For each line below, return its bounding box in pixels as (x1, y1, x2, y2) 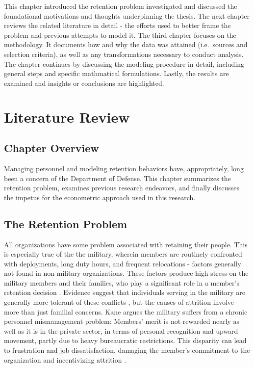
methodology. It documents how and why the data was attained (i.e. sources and (4, 39, 248, 50)
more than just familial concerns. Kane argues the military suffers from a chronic (4, 306, 248, 316)
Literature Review (4, 106, 130, 127)
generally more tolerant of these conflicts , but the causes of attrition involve (4, 297, 234, 307)
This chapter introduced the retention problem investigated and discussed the (4, 1, 237, 11)
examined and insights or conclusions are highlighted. (4, 78, 164, 88)
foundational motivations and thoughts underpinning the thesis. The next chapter (4, 10, 250, 21)
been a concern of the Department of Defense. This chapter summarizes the (4, 173, 231, 183)
